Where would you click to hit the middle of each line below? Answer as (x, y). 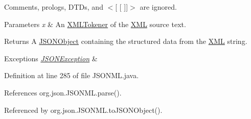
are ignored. (158, 7)
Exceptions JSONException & (51, 58)
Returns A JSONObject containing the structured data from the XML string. (126, 41)
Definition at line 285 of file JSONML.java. (72, 75)
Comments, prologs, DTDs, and (54, 7)
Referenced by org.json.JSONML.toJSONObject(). (83, 110)
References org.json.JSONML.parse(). (63, 92)
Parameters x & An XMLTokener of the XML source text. (95, 24)
